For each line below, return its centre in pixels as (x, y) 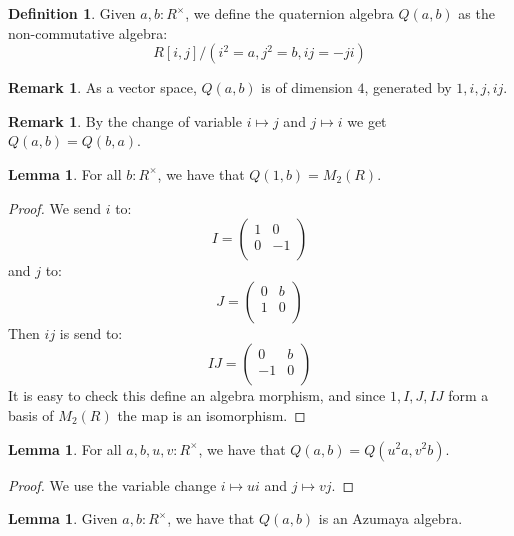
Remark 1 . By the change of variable (125, 120)
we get (367, 120)
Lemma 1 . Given (63, 518)
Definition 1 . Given (72, 13)
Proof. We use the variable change (112, 484)
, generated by (408, 87)
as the (476, 13)
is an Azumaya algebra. (390, 518)
